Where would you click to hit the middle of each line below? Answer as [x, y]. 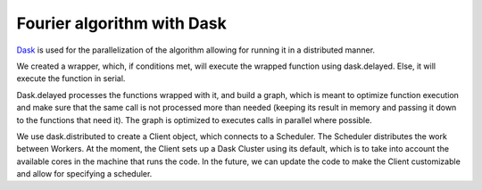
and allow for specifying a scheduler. [84, 174]
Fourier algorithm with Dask [121, 23]
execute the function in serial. [71, 78]
